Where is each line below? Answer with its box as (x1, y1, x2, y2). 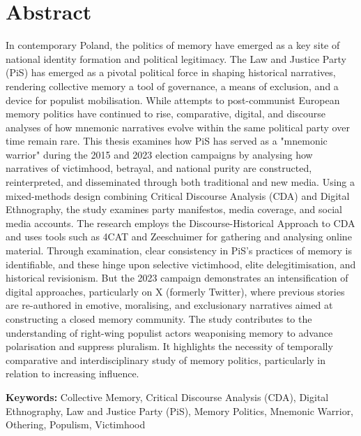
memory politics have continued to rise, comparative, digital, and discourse (6, 106, 325, 121)
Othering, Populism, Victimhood (6, 417, 146, 432)
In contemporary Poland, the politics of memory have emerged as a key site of (6, 38, 340, 52)
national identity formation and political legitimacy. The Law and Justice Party (6, 51, 346, 66)
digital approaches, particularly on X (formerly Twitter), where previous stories (6, 284, 345, 298)
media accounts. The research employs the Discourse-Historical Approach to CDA (6, 215, 355, 230)
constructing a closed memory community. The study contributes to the (6, 312, 312, 326)
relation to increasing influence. (6, 366, 139, 381)
